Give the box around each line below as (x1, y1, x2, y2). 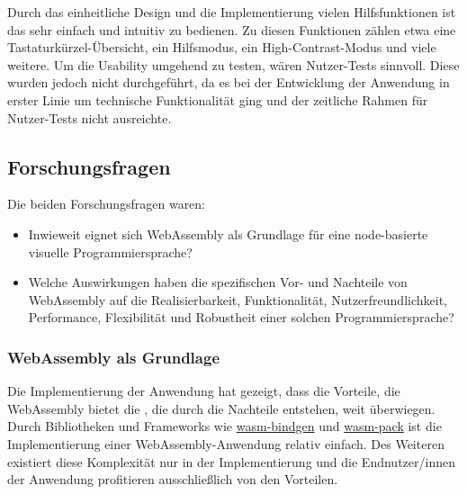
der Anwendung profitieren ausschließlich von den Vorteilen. (7, 470, 338, 489)
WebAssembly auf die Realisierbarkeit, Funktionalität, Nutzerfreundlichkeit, (28, 290, 447, 309)
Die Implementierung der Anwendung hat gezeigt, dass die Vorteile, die (7, 382, 400, 400)
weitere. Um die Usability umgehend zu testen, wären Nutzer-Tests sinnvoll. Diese (7, 55, 460, 74)
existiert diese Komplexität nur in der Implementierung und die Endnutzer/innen (7, 452, 455, 471)
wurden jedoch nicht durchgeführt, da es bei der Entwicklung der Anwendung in (7, 73, 450, 92)
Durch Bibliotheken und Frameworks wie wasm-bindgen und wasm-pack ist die (7, 417, 442, 436)
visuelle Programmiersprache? (28, 242, 193, 261)
